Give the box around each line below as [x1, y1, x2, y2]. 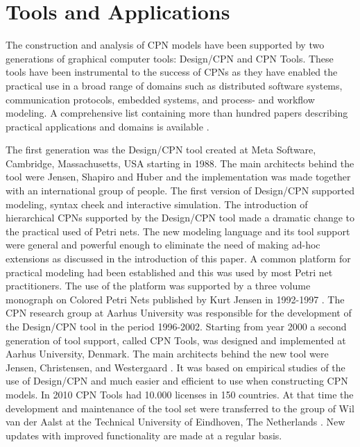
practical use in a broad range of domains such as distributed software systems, [6, 78, 343, 92]
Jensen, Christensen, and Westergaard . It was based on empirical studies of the [6, 360, 345, 374]
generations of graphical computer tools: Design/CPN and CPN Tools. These [6, 51, 334, 65]
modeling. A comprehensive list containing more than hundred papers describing [6, 106, 348, 120]
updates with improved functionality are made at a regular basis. [6, 428, 282, 442]
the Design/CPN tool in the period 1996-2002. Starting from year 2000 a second [6, 319, 347, 333]
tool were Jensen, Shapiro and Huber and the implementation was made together [6, 169, 351, 184]
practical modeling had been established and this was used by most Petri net [6, 264, 333, 279]
